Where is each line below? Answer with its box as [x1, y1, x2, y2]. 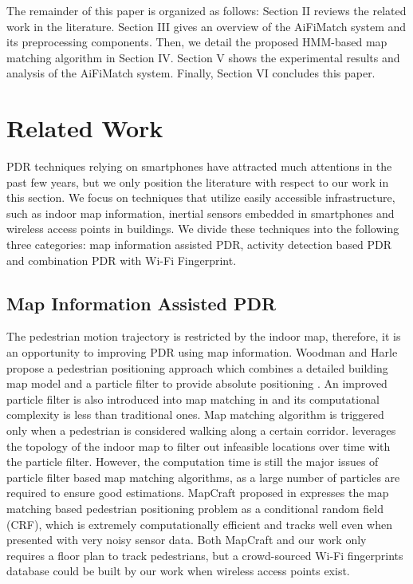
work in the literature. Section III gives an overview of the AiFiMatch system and [6, 18, 407, 34]
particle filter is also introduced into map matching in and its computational [6, 390, 380, 407]
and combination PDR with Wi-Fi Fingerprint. [6, 251, 237, 268]
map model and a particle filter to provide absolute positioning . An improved [6, 375, 387, 392]
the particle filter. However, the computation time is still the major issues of [6, 453, 379, 470]
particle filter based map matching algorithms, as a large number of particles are [6, 468, 400, 485]
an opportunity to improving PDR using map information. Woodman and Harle [6, 344, 398, 361]
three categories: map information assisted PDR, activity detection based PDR [6, 236, 392, 253]
